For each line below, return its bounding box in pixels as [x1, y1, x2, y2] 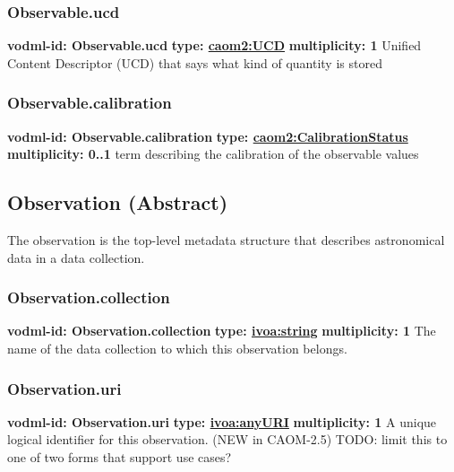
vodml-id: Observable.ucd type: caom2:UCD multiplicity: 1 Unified [7, 36, 422, 55]
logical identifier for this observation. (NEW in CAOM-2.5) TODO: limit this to [7, 430, 448, 449]
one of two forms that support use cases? [7, 448, 232, 467]
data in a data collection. [7, 248, 145, 267]
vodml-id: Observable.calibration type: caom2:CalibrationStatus [7, 127, 408, 145]
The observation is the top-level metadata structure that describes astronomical [7, 231, 445, 249]
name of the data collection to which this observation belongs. [7, 339, 347, 358]
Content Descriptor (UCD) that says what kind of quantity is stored [7, 53, 382, 72]
